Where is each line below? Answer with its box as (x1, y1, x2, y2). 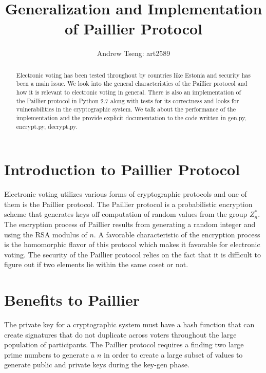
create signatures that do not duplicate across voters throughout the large (4, 329, 237, 340)
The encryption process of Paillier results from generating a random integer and (4, 219, 256, 230)
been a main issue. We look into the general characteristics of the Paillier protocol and (16, 79, 248, 88)
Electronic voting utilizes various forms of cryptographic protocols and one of (4, 189, 247, 199)
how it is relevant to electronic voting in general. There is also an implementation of (16, 88, 241, 97)
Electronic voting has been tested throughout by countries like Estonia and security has (16, 70, 251, 79)
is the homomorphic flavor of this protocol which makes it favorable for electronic (4, 239, 260, 250)
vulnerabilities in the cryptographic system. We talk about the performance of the (16, 105, 236, 114)
